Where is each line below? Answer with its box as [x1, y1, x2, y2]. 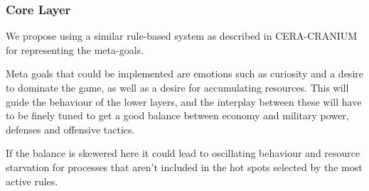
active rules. [6, 173, 58, 188]
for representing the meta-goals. [6, 42, 144, 57]
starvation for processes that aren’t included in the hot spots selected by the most [6, 159, 363, 174]
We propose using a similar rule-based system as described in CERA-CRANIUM [6, 28, 358, 43]
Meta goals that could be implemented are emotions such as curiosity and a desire [6, 66, 363, 81]
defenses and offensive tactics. [6, 121, 135, 136]
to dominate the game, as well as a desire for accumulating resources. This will [6, 80, 349, 94]
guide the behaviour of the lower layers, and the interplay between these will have [6, 94, 362, 109]
